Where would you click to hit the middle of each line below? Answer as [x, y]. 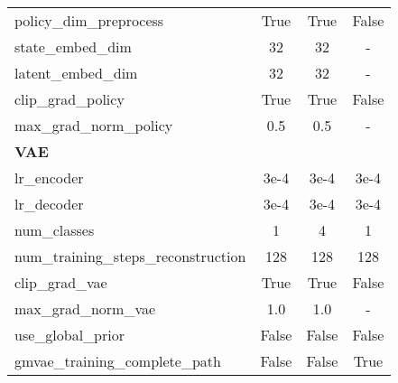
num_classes [55, 230]
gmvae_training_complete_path [118, 361]
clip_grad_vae [61, 282]
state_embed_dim [73, 47]
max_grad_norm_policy [94, 125]
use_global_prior [69, 335]
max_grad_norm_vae [85, 308]
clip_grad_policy [69, 99]
